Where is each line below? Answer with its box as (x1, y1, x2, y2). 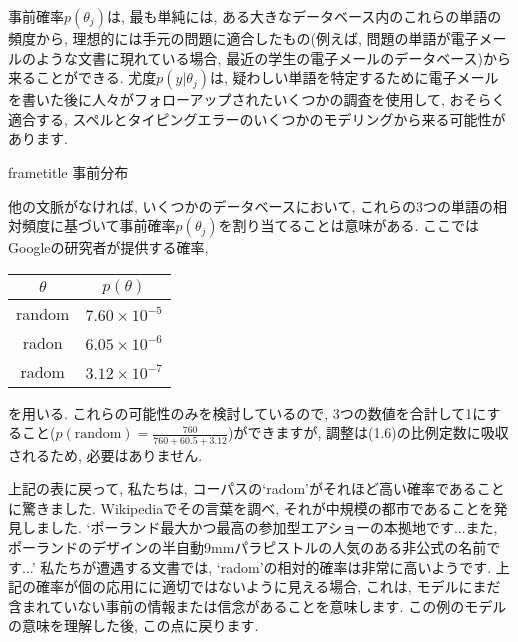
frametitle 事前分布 (8, 161, 129, 182)
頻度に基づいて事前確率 (21, 215, 176, 236)
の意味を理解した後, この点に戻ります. (8, 615, 259, 636)
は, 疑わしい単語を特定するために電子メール (209, 67, 499, 88)
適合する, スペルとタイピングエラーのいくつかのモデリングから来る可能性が (8, 108, 506, 129)
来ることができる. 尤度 (8, 67, 157, 88)
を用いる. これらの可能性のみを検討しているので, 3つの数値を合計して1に (8, 402, 487, 423)
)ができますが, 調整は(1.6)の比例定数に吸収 (228, 422, 509, 443)
